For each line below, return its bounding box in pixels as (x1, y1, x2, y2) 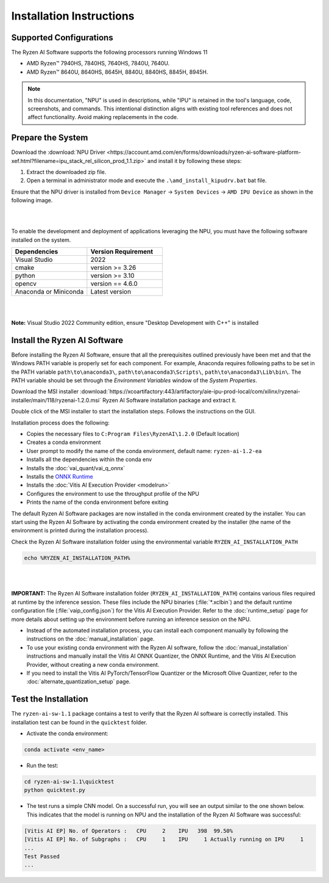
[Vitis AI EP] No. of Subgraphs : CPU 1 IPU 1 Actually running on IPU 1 (24, 836, 304, 843)
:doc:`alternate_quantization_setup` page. (26, 678, 131, 685)
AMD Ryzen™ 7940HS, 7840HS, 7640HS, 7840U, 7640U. (26, 60, 170, 67)
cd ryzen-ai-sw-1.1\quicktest (24, 779, 115, 785)
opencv (15, 280, 37, 288)
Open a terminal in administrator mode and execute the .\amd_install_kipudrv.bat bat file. (26, 177, 267, 184)
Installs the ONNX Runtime (26, 473, 94, 480)
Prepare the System (11, 133, 88, 143)
